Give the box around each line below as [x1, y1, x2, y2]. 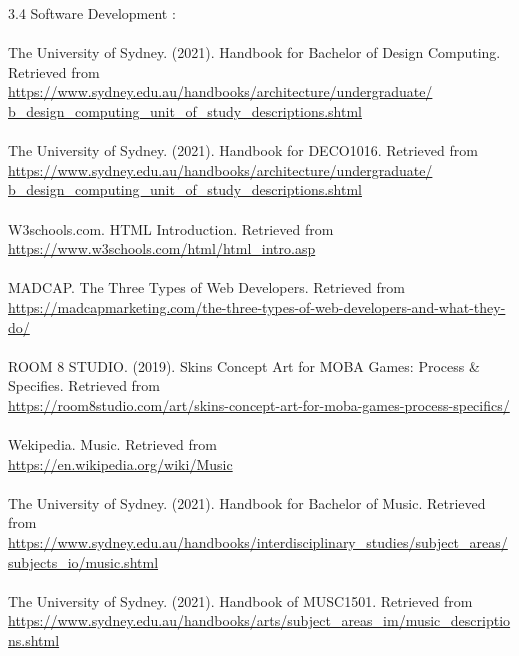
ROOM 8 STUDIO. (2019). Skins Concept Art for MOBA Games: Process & [8, 355, 480, 376]
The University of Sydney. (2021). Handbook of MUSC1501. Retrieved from [8, 590, 473, 611]
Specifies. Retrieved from [8, 375, 161, 396]
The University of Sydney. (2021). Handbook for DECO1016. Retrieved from [8, 140, 478, 161]
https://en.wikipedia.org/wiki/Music [8, 453, 233, 474]
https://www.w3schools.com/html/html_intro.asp [8, 238, 316, 259]
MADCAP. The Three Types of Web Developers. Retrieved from [8, 277, 405, 298]
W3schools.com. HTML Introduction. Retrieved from [8, 218, 334, 239]
